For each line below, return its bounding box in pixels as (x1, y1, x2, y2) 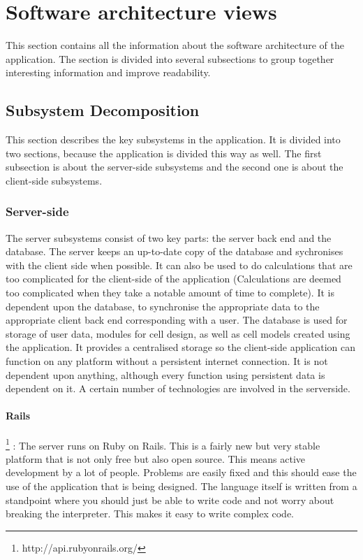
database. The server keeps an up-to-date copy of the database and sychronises (6, 244, 343, 259)
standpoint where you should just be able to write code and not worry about (6, 492, 334, 507)
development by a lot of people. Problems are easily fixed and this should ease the (6, 465, 357, 480)
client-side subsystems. (6, 173, 103, 187)
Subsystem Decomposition (6, 99, 200, 121)
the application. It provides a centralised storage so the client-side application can (6, 340, 355, 354)
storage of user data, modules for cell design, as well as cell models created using (6, 326, 350, 340)
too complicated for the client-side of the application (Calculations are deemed (6, 271, 341, 286)
